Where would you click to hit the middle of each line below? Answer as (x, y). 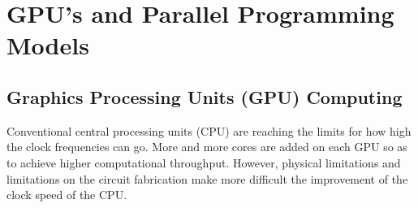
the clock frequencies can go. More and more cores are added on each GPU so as (207, 147)
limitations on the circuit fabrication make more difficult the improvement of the (207, 178)
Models (48, 45)
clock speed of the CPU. (67, 195)
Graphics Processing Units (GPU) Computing (205, 96)
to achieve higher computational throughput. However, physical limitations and (204, 162)
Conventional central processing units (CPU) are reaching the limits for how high (209, 130)
